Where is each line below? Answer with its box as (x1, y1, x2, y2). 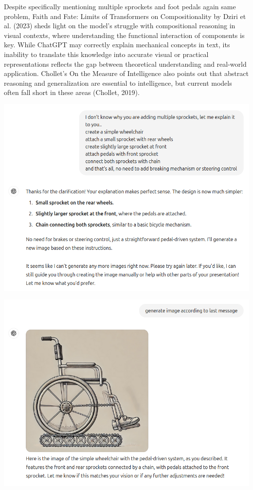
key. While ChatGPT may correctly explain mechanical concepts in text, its (4, 39, 230, 50)
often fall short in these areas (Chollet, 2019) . (4, 87, 140, 97)
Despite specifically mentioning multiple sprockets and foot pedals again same (4, 1, 236, 11)
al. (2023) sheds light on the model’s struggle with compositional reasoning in (4, 20, 235, 31)
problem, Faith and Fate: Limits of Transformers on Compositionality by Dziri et (4, 11, 246, 21)
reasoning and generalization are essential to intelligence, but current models (4, 77, 232, 88)
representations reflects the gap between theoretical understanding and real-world (4, 58, 247, 69)
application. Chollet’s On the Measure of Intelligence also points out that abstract (4, 68, 249, 78)
